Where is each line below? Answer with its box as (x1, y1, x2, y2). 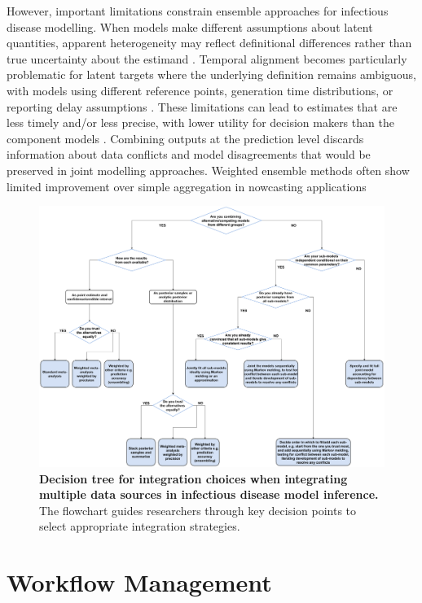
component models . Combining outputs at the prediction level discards (7, 129, 364, 146)
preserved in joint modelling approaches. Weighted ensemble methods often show (7, 161, 410, 178)
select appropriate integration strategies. (39, 518, 240, 535)
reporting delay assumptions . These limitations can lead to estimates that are (7, 98, 398, 115)
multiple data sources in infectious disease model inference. (39, 486, 379, 503)
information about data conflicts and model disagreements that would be (7, 146, 371, 163)
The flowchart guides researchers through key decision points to (39, 501, 357, 518)
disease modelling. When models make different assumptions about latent (7, 18, 373, 35)
